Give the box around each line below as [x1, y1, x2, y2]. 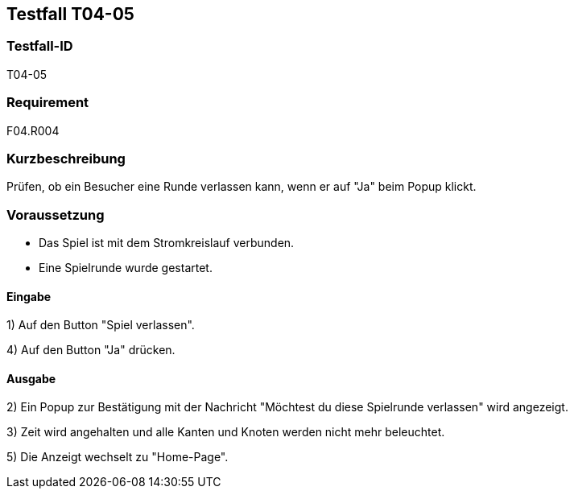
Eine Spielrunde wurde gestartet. [39, 261, 213, 275]
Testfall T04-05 [6, 4, 134, 24]
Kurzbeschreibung [6, 150, 126, 167]
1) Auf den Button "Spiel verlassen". [6, 318, 195, 332]
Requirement [6, 94, 89, 111]
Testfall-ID [6, 38, 73, 55]
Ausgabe [6, 371, 56, 386]
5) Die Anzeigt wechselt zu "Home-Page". [6, 450, 229, 464]
